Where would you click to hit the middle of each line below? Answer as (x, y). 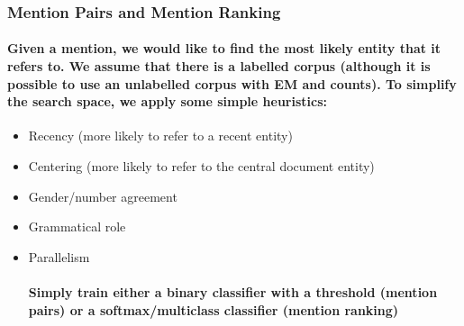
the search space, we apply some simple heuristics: (167, 101)
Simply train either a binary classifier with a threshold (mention (233, 291)
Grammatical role (77, 226)
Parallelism (59, 256)
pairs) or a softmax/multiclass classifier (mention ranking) (214, 309)
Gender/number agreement (103, 196)
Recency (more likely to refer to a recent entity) (160, 136)
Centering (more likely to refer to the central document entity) (201, 166)
